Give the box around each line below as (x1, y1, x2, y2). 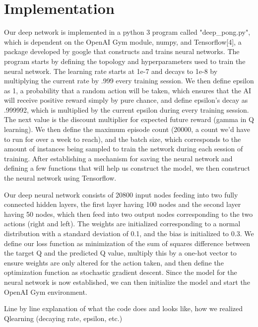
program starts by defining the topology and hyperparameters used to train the (4, 56, 246, 66)
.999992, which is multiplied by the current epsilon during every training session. (4, 104, 249, 115)
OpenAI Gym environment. (4, 286, 87, 297)
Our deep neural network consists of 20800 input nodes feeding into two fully (4, 189, 238, 199)
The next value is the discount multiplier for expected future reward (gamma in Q (4, 114, 254, 125)
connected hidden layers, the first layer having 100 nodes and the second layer (4, 199, 241, 209)
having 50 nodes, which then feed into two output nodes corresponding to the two (4, 208, 253, 219)
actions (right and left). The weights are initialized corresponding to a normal (4, 218, 241, 229)
